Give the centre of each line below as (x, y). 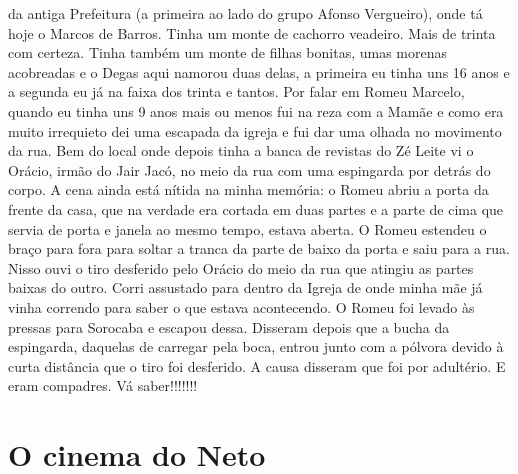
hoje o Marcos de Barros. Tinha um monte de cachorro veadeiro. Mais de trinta (252, 32)
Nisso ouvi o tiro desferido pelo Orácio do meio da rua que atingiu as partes (241, 267)
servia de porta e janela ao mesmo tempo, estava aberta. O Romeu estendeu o (247, 228)
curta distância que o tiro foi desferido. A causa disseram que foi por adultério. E (257, 365)
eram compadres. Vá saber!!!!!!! (103, 385)
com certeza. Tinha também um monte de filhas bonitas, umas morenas (227, 52)
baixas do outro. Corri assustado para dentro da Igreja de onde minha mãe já (245, 287)
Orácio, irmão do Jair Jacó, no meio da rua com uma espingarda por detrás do (249, 169)
